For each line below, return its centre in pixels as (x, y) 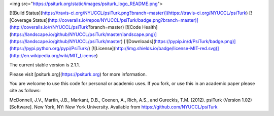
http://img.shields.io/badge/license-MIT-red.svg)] (167, 49)
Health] (150, 27)
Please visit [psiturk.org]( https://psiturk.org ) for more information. (78, 74)
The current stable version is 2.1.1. (45, 65)
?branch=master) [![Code (115, 27)
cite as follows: (25, 91)
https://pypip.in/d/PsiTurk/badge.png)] (195, 41)
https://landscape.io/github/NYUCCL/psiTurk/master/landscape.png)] (84, 34)
